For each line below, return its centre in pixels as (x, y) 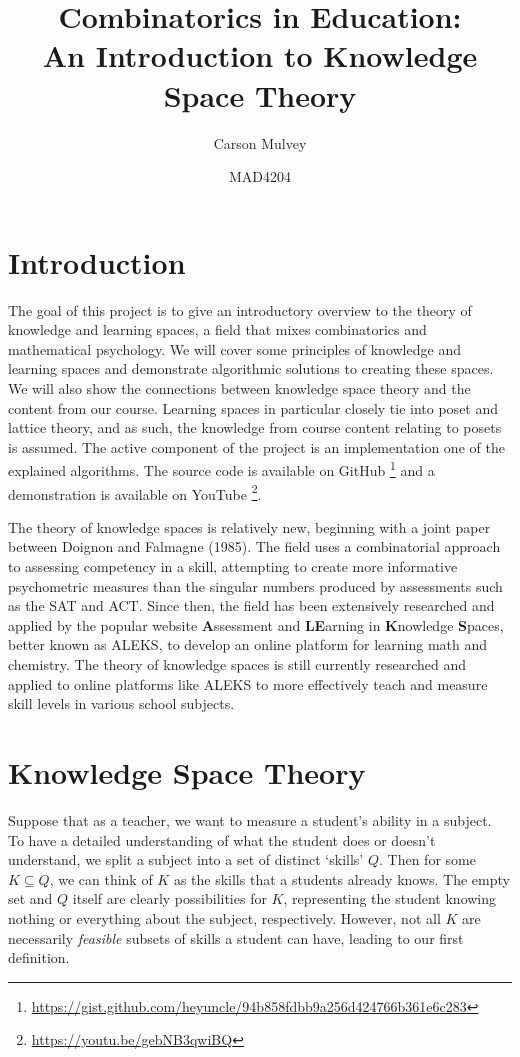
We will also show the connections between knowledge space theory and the (239, 388)
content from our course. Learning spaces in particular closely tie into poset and (253, 407)
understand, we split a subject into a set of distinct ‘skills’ (186, 859)
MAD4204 (260, 176)
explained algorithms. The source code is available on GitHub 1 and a (221, 469)
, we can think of (101, 878)
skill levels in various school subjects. (121, 703)
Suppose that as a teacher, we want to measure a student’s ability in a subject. (250, 819)
